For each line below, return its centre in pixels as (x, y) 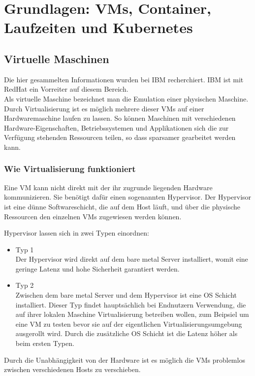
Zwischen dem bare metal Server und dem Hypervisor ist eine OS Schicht (126, 295)
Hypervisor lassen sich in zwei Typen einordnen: (77, 233)
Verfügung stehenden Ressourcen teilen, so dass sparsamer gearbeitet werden (120, 137)
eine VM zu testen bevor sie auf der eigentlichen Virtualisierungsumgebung (129, 324)
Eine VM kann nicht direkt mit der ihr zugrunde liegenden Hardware (108, 187)
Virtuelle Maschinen (57, 58)
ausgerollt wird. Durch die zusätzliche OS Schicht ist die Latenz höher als (127, 333)
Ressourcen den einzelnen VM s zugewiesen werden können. (93, 216)
